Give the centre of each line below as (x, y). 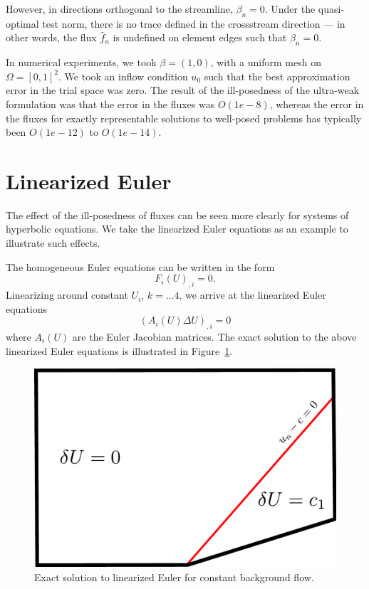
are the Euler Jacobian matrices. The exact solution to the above (214, 337)
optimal (22, 23)
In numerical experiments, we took (81, 62)
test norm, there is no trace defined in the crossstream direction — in (194, 23)
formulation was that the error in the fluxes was (110, 104)
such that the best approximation (277, 76)
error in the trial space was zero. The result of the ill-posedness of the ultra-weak (183, 90)
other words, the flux (51, 37)
